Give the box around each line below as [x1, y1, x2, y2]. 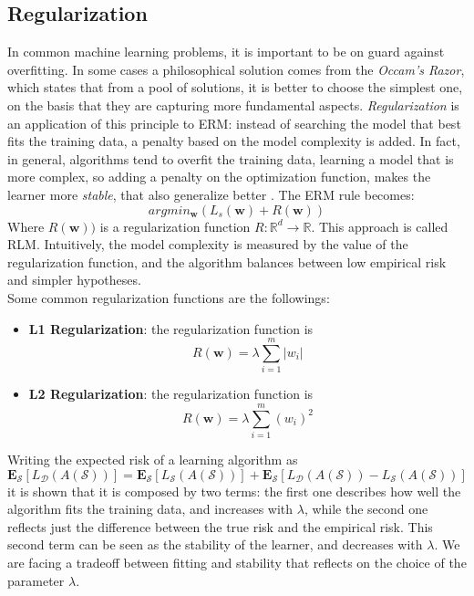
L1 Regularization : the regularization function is [28, 319, 314, 338]
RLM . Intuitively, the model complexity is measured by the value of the [7, 235, 408, 254]
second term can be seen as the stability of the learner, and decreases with [7, 535, 423, 554]
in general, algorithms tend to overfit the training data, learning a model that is [7, 149, 454, 168]
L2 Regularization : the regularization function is [28, 384, 314, 403]
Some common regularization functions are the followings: [7, 288, 330, 307]
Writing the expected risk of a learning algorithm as [7, 449, 298, 468]
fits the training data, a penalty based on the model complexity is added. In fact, [7, 131, 460, 151]
